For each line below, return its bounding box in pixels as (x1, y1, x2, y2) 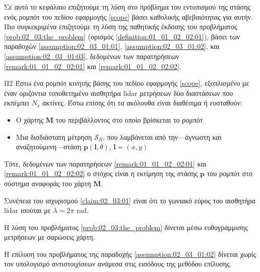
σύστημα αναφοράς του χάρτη (4, 178, 91, 188)
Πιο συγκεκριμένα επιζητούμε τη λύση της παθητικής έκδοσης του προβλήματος (4, 21, 237, 32)
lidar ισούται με (4, 205, 51, 215)
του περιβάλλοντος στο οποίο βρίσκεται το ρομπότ (55, 114, 203, 125)
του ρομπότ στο (207, 168, 252, 179)
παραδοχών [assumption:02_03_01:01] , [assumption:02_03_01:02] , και (4, 41, 220, 51)
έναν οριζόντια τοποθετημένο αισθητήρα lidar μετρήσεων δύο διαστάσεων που (4, 87, 233, 98)
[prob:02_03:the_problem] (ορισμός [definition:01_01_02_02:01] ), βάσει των (4, 31, 240, 41)
